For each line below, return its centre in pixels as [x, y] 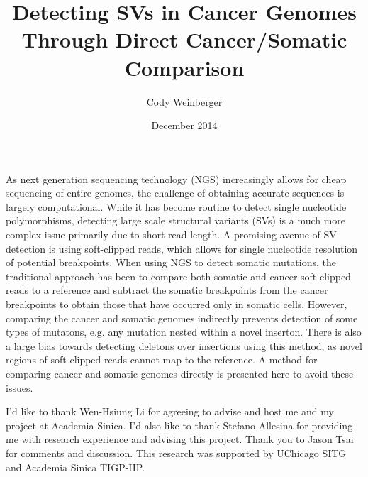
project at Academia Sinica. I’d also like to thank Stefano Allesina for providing [179, 425]
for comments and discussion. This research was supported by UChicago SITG [176, 453]
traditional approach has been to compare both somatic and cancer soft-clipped [178, 276]
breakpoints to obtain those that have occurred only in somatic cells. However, [177, 304]
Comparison [184, 67]
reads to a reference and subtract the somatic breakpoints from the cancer [167, 290]
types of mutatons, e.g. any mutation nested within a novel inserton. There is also [184, 332]
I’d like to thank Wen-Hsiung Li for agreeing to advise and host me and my [170, 411]
